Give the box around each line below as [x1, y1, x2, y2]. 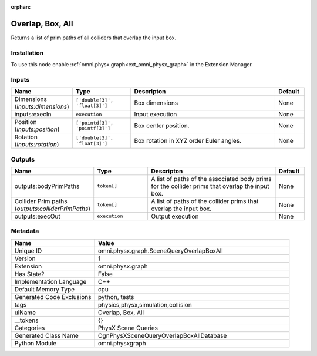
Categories [14, 324, 45, 332]
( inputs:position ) [14, 125, 60, 133]
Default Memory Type [14, 285, 75, 293]
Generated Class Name [14, 331, 79, 340]
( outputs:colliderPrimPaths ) [14, 204, 91, 213]
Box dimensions [134, 99, 178, 107]
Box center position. [134, 122, 190, 130]
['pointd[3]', [75, 120, 114, 126]
